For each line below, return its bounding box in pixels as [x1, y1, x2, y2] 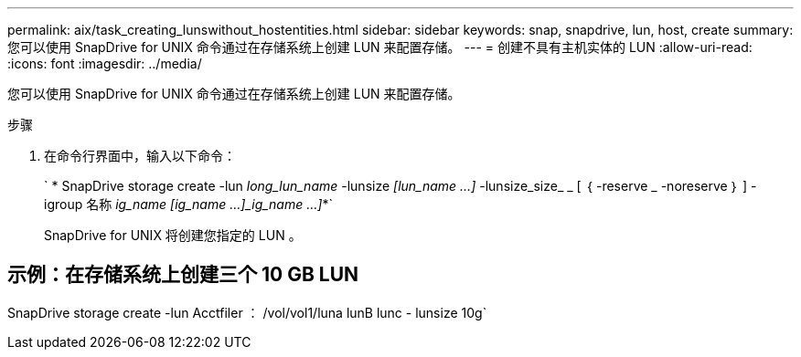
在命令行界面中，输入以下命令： [44, 148, 236, 163]
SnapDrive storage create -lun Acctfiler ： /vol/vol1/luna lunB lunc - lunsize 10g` [7, 304, 487, 320]
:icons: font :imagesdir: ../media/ [7, 56, 202, 71]
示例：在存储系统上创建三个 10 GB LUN [7, 263, 359, 287]
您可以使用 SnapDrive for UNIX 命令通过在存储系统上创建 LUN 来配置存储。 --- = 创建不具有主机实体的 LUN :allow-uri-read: [7, 39, 753, 55]
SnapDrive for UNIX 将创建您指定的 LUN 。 [44, 227, 302, 243]
